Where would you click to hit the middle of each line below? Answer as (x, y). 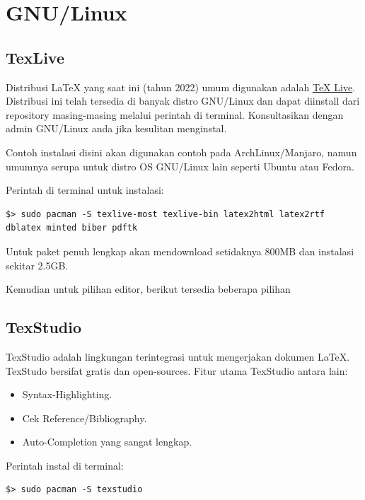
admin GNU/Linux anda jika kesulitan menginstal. (116, 128)
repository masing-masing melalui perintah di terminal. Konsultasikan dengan (175, 114)
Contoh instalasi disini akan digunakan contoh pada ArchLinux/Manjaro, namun (181, 152)
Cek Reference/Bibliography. (85, 418)
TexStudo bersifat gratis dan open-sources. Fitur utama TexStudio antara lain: (177, 370)
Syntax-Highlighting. (67, 394)
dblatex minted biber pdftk (72, 228)
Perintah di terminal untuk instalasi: (85, 190)
